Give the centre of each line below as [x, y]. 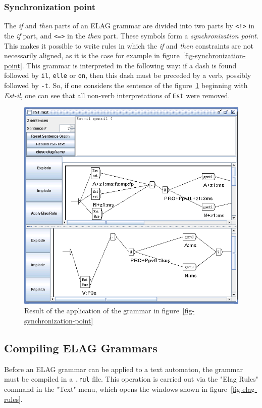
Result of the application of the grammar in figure [102, 311]
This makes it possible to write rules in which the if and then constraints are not [129, 45]
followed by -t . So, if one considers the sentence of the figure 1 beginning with [126, 85]
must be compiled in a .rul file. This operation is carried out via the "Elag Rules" [131, 379]
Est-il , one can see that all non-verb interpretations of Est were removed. [117, 95]
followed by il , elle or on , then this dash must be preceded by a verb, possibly [128, 75]
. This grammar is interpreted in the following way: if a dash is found [129, 65]
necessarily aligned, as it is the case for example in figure [92, 55]
